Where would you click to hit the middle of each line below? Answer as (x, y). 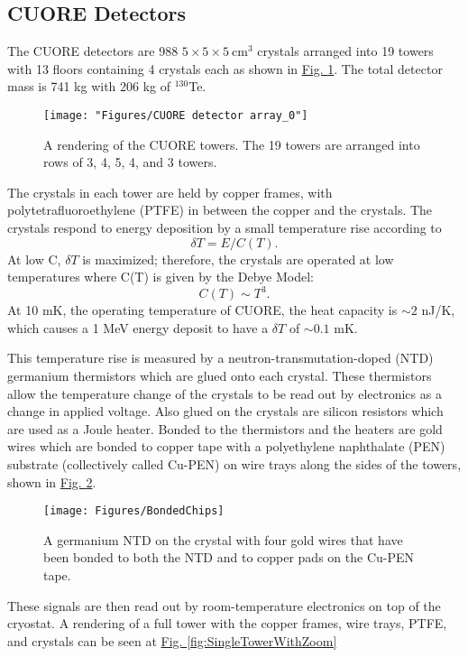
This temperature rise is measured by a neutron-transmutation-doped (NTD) (220, 358)
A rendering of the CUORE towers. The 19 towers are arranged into (232, 144)
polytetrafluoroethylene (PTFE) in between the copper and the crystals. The (220, 210)
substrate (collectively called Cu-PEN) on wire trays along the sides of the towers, (234, 464)
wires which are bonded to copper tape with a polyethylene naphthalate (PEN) (226, 446)
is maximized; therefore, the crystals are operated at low (238, 259)
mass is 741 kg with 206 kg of (89, 86)
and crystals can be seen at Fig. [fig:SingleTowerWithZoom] (172, 640)
